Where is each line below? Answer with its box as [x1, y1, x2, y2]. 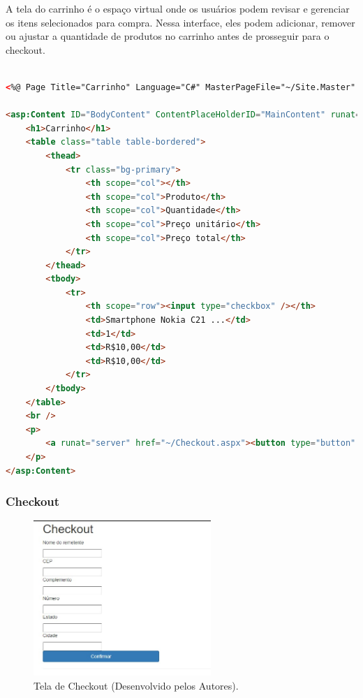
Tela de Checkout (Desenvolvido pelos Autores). [34, 678, 239, 693]
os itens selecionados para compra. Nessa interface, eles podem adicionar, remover [6, 15, 355, 29]
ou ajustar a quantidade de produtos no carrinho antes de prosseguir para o [6, 29, 329, 43]
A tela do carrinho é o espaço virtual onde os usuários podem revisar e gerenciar [6, 1, 350, 15]
